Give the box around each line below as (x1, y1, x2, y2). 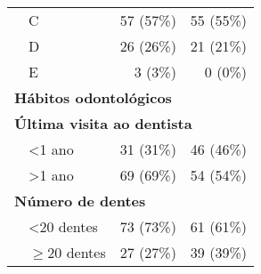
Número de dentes (14, 190, 146, 211)
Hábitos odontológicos (14, 87, 172, 108)
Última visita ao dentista (14, 113, 192, 133)
